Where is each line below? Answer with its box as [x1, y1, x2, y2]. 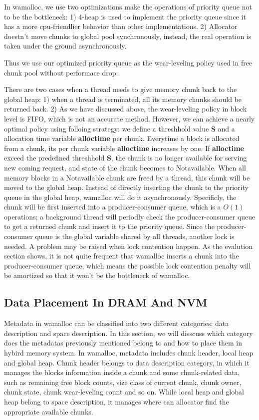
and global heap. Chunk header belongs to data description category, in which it [4, 357, 250, 367]
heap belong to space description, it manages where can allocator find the [4, 396, 229, 406]
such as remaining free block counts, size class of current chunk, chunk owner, [4, 376, 242, 387]
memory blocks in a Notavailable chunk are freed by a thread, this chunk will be [4, 172, 250, 182]
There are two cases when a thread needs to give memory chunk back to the [4, 84, 237, 94]
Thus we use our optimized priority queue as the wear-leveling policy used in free [4, 57, 253, 67]
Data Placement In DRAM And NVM [4, 294, 208, 310]
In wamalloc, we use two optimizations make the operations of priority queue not [4, 1, 252, 11]
